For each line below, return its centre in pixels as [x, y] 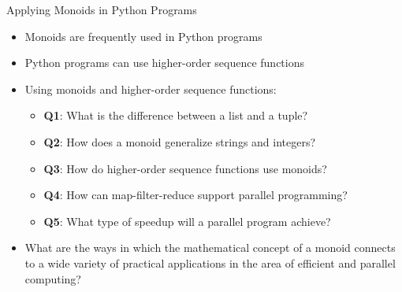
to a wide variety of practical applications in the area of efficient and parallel [210, 262]
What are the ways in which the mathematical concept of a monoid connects [210, 248]
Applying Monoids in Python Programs [102, 9]
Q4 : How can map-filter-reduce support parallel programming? [195, 195]
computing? [53, 278]
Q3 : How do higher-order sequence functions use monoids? [185, 168]
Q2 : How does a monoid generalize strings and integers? [180, 141]
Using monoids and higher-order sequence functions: [151, 89]
